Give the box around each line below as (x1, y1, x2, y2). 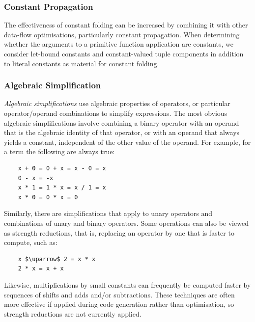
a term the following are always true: (4, 146, 115, 157)
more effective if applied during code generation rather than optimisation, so (4, 299, 234, 309)
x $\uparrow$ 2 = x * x (18, 255, 96, 263)
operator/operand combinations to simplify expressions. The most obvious (4, 108, 227, 118)
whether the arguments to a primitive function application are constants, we (4, 39, 234, 49)
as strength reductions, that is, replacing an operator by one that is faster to (4, 227, 234, 238)
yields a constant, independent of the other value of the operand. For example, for (4, 136, 251, 147)
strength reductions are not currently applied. (4, 308, 142, 319)
